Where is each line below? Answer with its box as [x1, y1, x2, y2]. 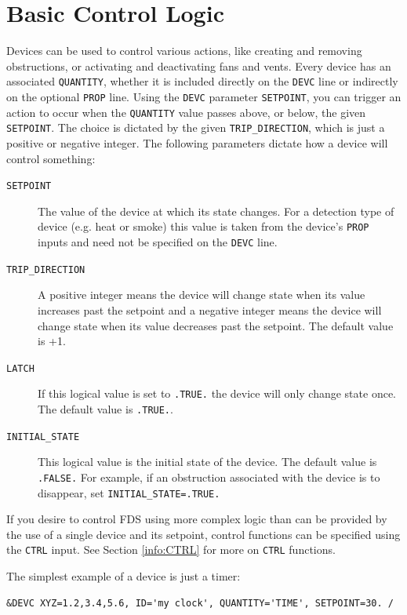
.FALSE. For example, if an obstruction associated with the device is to [38, 468, 380, 485]
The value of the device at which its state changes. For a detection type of [38, 202, 394, 219]
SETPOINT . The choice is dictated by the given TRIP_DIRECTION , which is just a [6, 119, 385, 136]
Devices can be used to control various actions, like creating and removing [6, 42, 362, 59]
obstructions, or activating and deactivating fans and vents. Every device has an [6, 57, 391, 74]
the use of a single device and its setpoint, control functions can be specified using [6, 526, 401, 542]
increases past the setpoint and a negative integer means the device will [38, 301, 382, 318]
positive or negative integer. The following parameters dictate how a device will [6, 134, 388, 151]
